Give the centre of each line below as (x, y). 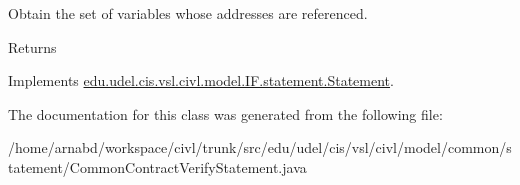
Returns (32, 46)
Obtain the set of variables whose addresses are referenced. (188, 13)
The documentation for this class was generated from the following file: (225, 113)
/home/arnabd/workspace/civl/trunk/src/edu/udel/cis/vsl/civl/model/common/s (260, 147)
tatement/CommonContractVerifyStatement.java (157, 166)
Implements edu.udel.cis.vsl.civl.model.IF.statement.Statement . (201, 80)
